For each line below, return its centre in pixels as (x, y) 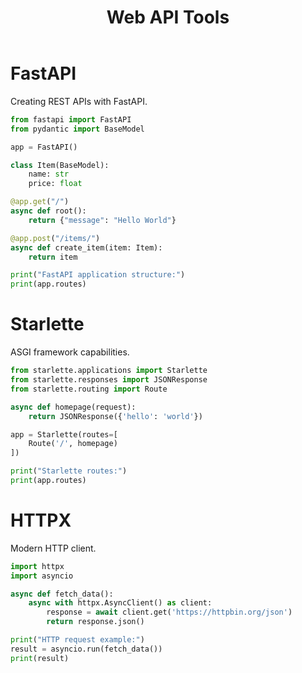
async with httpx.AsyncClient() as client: (120, 603)
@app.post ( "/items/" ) (55, 238)
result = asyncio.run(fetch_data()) (86, 649)
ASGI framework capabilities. (70, 352)
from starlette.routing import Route (89, 389)
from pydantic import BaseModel (77, 129)
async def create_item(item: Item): (86, 247)
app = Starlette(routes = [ (64, 434)
